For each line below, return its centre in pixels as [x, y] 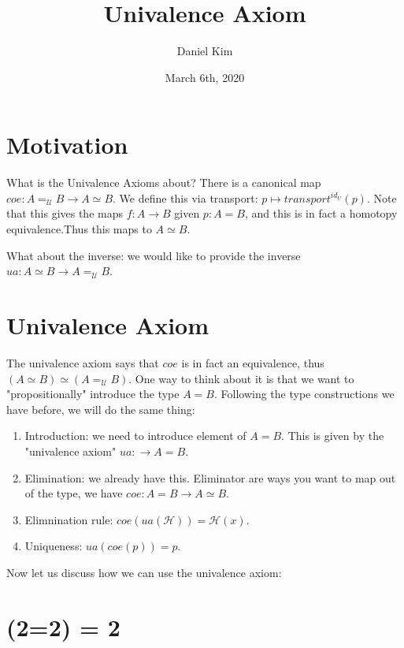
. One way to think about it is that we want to [241, 378]
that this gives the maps [65, 213]
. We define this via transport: [185, 197]
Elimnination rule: [69, 519]
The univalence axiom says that [83, 362]
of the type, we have [74, 493]
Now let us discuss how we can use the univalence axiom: [144, 572]
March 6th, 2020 [205, 77]
